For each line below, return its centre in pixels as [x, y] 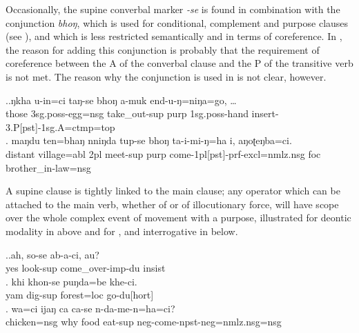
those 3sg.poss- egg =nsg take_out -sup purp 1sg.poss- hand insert [140, 113]
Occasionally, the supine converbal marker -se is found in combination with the [173, 9]
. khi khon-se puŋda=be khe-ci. [71, 281]
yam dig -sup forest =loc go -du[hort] [80, 295]
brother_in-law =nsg [48, 167]
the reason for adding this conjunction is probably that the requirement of [163, 49]
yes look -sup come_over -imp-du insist [86, 268]
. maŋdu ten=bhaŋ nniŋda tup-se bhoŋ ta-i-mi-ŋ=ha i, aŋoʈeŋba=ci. [149, 140]
